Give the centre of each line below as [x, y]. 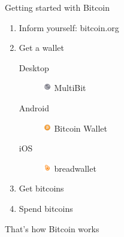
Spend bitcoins [46, 208]
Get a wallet [41, 48]
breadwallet [75, 168]
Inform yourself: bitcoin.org [69, 27]
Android [34, 107]
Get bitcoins [41, 188]
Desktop [34, 67]
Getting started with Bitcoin [58, 7]
